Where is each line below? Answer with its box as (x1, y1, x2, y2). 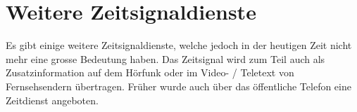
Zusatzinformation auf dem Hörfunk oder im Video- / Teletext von (6, 65, 294, 80)
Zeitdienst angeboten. (6, 92, 99, 107)
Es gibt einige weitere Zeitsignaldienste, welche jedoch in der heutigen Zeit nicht (6, 38, 352, 52)
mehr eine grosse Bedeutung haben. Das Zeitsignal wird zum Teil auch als (6, 51, 325, 66)
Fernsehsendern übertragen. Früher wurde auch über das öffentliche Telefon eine (6, 78, 351, 93)
